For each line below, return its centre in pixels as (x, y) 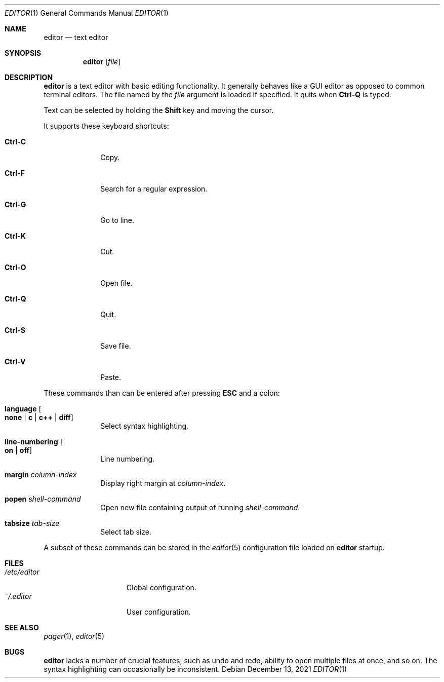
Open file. (116, 283)
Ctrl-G (15, 204)
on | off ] (18, 450)
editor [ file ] (102, 62)
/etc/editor (22, 572)
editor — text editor (76, 37)
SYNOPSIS (23, 53)
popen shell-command (43, 499)
